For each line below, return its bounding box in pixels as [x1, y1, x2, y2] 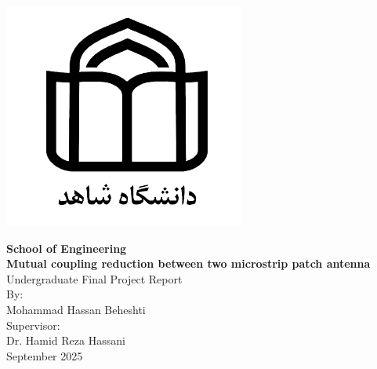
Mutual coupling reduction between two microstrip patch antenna [6, 255, 371, 272]
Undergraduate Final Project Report [6, 270, 183, 287]
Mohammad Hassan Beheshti [6, 301, 146, 317]
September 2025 [6, 347, 83, 364]
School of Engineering [6, 239, 127, 256]
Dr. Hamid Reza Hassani [6, 332, 125, 349]
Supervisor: [6, 316, 60, 333]
